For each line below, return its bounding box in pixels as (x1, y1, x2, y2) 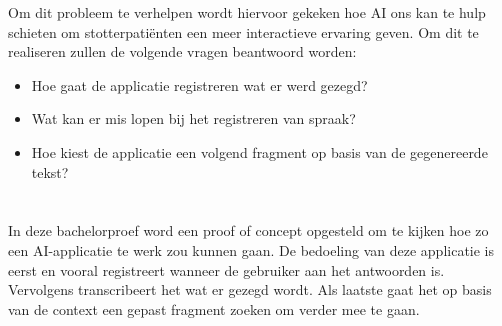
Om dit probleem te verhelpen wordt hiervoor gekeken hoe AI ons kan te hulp (8, 2, 486, 22)
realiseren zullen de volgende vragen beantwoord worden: (8, 41, 357, 62)
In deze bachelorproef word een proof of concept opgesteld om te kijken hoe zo (8, 220, 489, 241)
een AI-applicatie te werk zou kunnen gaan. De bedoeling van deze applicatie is (8, 239, 495, 260)
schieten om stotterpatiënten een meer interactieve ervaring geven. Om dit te (8, 21, 479, 42)
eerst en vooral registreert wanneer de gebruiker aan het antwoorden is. (8, 259, 445, 280)
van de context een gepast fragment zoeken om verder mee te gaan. (8, 298, 420, 319)
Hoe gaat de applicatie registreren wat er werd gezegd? (31, 74, 368, 95)
